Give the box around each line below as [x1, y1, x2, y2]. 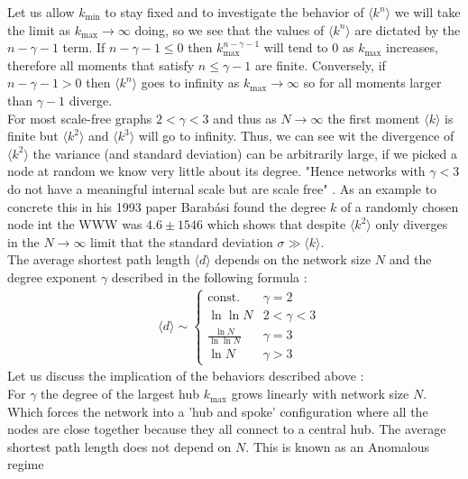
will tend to [263, 38, 328, 57]
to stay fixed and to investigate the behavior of [105, 3, 364, 21]
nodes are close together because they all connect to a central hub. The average [7, 419, 446, 438]
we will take [394, 3, 461, 21]
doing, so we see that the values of [134, 20, 325, 39]
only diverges [375, 215, 448, 234]
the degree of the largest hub [41, 384, 199, 403]
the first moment [327, 108, 420, 127]
